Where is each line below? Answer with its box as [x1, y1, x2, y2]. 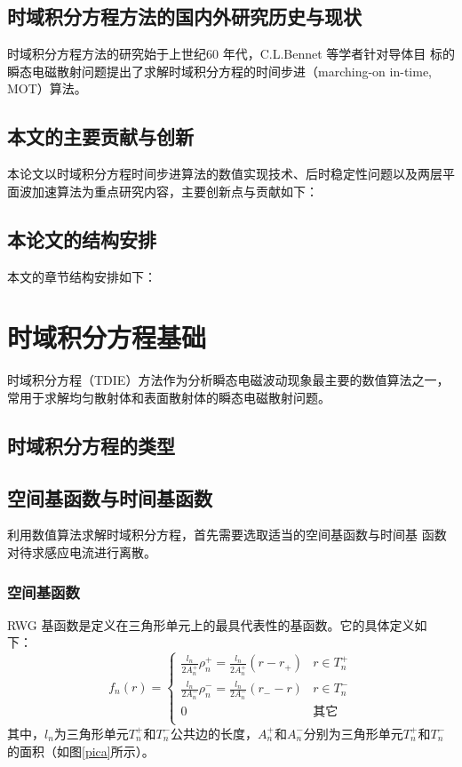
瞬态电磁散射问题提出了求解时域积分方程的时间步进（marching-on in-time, [7, 61, 432, 80]
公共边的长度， [171, 723, 259, 742]
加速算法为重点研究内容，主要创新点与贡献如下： [31, 181, 318, 200]
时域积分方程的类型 [7, 431, 175, 459]
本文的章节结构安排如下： [7, 267, 156, 285]
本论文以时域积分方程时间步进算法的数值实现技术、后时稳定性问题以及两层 [7, 164, 442, 183]
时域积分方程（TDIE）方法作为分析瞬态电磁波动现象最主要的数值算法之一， [7, 371, 450, 389]
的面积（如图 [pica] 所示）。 [7, 741, 155, 760]
